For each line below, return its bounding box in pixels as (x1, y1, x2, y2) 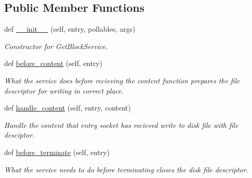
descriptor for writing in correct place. (4, 85, 124, 96)
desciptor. (4, 129, 35, 140)
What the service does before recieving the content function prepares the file (4, 75, 240, 85)
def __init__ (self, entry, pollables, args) (4, 24, 136, 34)
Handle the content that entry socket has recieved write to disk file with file (4, 119, 239, 130)
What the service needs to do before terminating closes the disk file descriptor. (4, 164, 248, 174)
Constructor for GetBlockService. (4, 40, 108, 51)
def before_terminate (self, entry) (4, 146, 110, 157)
